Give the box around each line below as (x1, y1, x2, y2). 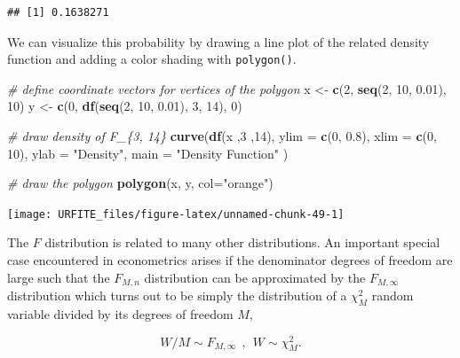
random (371, 286, 414, 305)
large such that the (7, 268, 110, 286)
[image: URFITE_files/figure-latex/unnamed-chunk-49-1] (7, 207, 345, 221)
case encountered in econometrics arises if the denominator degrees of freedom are (7, 251, 453, 269)
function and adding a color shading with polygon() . (7, 50, 297, 68)
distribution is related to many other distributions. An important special (44, 233, 440, 252)
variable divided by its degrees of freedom (7, 304, 234, 323)
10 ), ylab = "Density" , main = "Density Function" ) (7, 144, 289, 162)
